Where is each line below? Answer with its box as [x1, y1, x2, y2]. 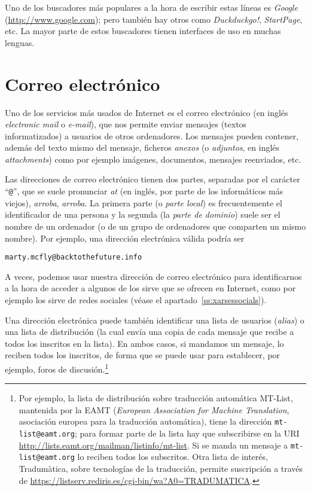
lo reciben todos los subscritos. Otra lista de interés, [77, 450, 268, 463]
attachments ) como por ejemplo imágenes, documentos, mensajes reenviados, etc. [5, 153, 301, 165]
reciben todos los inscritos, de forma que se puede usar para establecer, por [5, 349, 280, 361]
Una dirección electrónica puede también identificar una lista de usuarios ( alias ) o [5, 313, 304, 326]
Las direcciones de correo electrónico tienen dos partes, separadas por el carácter [5, 173, 300, 185]
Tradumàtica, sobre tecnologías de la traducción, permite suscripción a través [19, 462, 303, 474]
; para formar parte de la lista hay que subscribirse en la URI [74, 427, 300, 439]
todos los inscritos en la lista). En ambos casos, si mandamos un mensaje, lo [5, 337, 284, 349]
